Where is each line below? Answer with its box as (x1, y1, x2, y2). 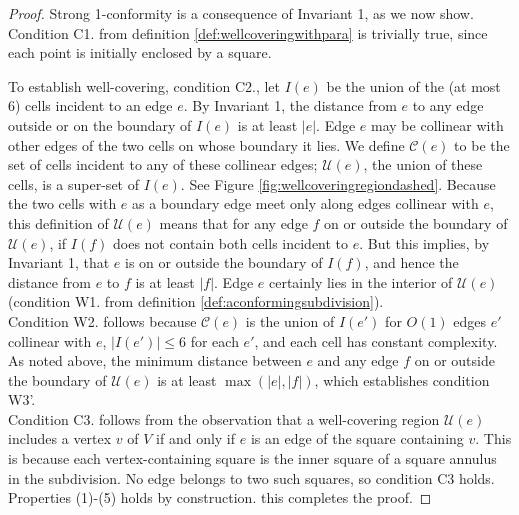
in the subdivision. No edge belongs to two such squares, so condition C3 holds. (8, 467, 495, 488)
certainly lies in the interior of (268, 271, 453, 292)
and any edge (317, 350, 399, 371)
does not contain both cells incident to (113, 232, 349, 253)
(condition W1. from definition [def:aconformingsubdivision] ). (8, 291, 384, 312)
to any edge (412, 95, 484, 116)
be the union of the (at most (326, 75, 501, 96)
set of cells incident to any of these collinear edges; (8, 154, 318, 175)
